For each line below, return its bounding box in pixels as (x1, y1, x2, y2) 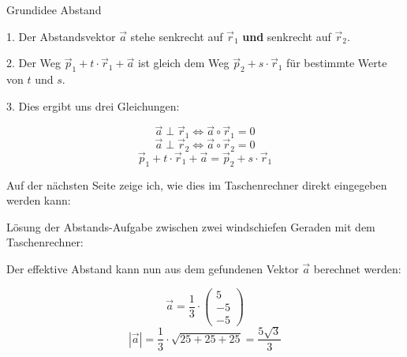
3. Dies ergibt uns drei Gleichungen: (6, 97, 180, 114)
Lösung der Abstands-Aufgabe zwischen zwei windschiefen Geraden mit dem (6, 218, 375, 235)
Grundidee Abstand (6, 2, 102, 17)
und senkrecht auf (242, 28, 331, 44)
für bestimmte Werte (286, 54, 387, 71)
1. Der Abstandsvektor (6, 28, 116, 44)
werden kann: (6, 192, 71, 209)
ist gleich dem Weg (137, 54, 230, 71)
